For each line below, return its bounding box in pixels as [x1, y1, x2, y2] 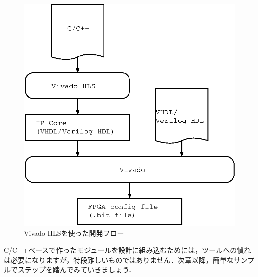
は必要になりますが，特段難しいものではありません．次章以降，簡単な [4, 254, 234, 265]
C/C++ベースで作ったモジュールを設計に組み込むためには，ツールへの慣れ [4, 244, 251, 255]
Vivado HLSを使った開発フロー [24, 228, 124, 238]
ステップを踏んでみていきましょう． [17, 264, 136, 275]
